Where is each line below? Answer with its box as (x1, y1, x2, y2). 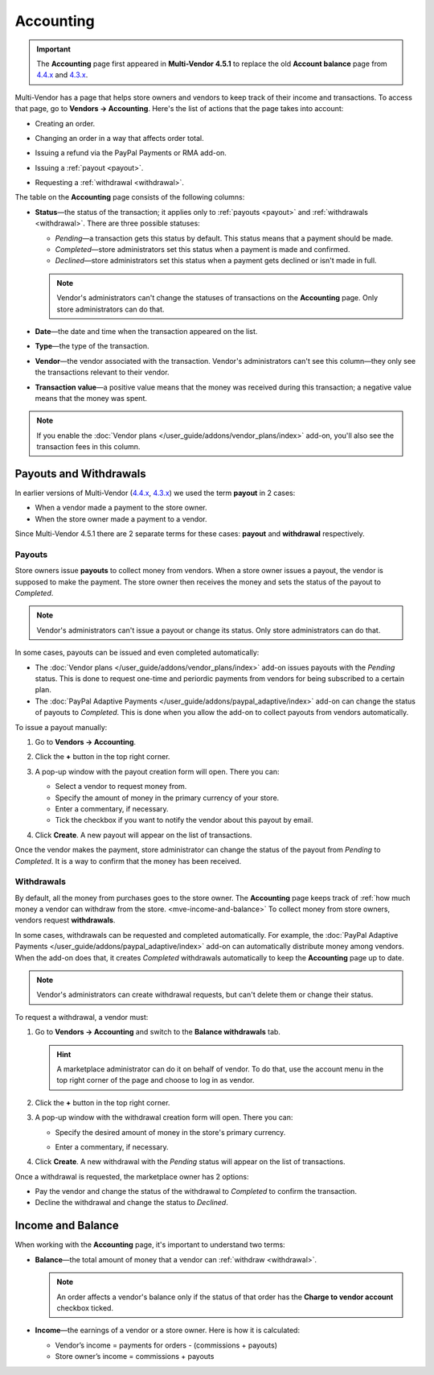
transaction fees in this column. (36, 442, 141, 452)
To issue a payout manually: (14, 722, 108, 732)
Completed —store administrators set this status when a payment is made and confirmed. (55, 245, 350, 254)
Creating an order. (35, 118, 96, 128)
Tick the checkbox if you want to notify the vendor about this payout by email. (55, 816, 313, 825)
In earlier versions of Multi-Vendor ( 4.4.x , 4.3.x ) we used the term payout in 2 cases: (14, 488, 296, 498)
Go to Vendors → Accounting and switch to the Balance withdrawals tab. (35, 1027, 281, 1037)
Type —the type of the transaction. (35, 341, 149, 351)
